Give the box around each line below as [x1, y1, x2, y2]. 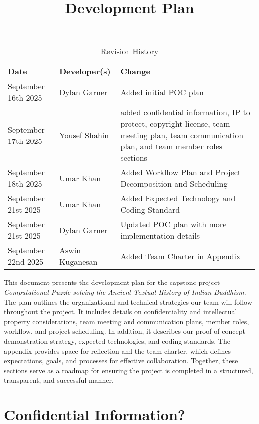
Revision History [100, 45, 159, 57]
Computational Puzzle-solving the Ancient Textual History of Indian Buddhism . [4, 286, 246, 297]
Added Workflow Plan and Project [120, 166, 241, 178]
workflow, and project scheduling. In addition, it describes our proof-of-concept [4, 326, 245, 336]
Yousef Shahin [59, 129, 109, 141]
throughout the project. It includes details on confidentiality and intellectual [4, 306, 237, 317]
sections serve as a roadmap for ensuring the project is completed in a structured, [4, 365, 253, 375]
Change [120, 65, 150, 77]
